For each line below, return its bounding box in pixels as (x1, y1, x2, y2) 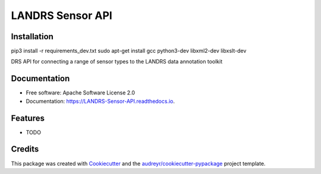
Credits (11, 144, 39, 154)
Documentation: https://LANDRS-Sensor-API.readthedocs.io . (26, 97, 175, 105)
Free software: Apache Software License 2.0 (26, 89, 136, 96)
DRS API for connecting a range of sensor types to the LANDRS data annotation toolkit (11, 58, 223, 65)
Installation (11, 31, 53, 42)
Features (11, 113, 45, 123)
